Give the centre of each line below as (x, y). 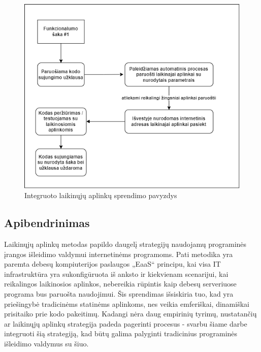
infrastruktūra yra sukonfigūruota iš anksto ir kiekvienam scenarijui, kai (116, 274)
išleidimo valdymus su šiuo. (46, 343)
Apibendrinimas (47, 223)
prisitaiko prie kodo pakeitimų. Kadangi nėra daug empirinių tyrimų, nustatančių (130, 314)
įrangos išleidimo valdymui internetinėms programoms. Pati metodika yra (119, 254)
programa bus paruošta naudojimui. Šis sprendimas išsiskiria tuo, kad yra (119, 293)
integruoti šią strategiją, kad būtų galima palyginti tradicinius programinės (121, 333)
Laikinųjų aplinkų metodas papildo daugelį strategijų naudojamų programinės (125, 244)
